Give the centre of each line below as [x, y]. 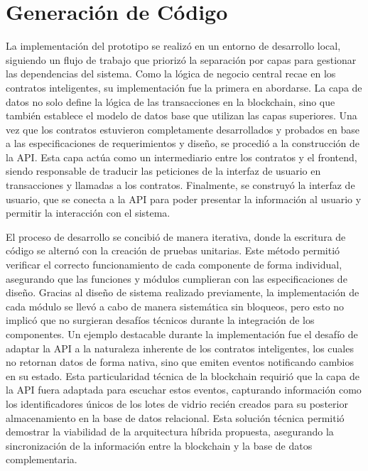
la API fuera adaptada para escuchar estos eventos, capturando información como [184, 390]
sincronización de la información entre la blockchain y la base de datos [159, 445]
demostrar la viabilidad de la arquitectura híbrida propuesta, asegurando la [170, 432]
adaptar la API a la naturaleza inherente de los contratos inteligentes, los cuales [180, 348]
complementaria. [42, 459]
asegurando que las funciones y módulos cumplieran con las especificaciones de [177, 278]
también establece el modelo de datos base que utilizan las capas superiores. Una [182, 115]
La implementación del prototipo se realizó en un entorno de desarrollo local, [173, 46]
